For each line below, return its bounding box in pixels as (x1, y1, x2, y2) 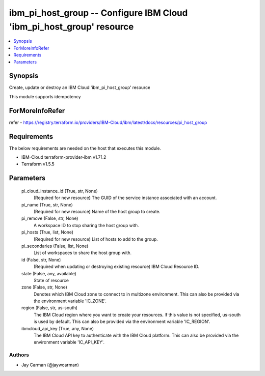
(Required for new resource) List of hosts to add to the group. (33, 236, 158, 242)
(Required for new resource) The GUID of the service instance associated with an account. (33, 195, 217, 201)
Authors (9, 351, 29, 358)
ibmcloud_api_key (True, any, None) (21, 325, 94, 331)
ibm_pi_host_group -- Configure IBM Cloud (9, 7, 188, 18)
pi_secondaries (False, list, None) (21, 243, 89, 249)
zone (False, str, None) (21, 284, 67, 290)
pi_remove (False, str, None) (21, 215, 79, 221)
